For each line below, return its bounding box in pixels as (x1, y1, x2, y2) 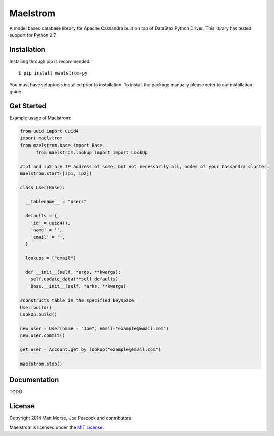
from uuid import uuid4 (20, 128, 79, 134)
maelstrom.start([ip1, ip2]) (20, 171, 92, 176)
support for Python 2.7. (9, 32, 57, 38)
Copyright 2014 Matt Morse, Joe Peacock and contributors (9, 415, 132, 421)
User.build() (20, 305, 52, 310)
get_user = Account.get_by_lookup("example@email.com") (20, 347, 161, 352)
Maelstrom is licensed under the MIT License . (9, 424, 104, 430)
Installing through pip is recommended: (9, 58, 91, 64)
